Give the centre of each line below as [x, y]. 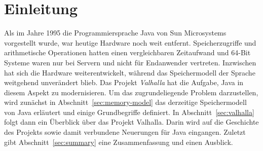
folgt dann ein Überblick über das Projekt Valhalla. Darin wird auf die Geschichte [131, 122]
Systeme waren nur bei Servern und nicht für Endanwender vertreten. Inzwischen [130, 62]
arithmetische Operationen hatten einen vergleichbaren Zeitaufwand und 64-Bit [127, 52]
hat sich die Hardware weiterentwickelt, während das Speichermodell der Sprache [130, 72]
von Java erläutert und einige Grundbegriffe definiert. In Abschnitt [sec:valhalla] [129, 112]
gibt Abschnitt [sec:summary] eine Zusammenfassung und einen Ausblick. [119, 142]
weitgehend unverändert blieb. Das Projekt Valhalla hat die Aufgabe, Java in [124, 82]
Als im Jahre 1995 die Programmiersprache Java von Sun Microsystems [115, 33]
